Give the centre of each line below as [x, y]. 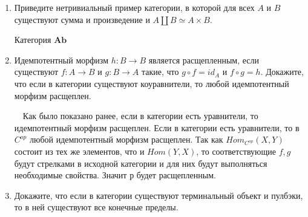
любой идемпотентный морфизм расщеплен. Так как [126, 139]
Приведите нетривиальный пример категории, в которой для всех [134, 7]
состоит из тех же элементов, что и [79, 151]
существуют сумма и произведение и [82, 19]
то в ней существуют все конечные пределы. [96, 207]
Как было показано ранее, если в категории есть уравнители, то [140, 116]
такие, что [160, 72]
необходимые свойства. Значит [70, 175]
